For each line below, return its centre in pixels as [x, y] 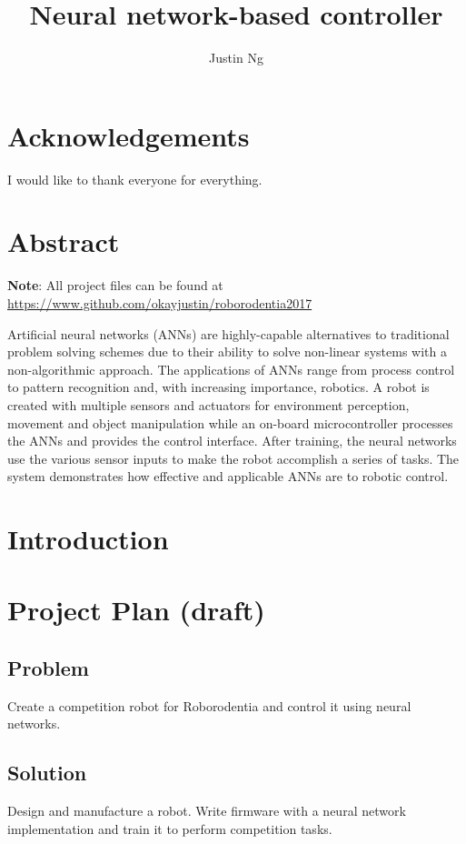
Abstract [64, 241]
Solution [47, 773]
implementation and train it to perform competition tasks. [170, 828]
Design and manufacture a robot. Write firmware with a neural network [207, 811]
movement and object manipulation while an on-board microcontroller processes [230, 422]
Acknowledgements [129, 135]
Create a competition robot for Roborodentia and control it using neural [209, 705]
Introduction [88, 539]
